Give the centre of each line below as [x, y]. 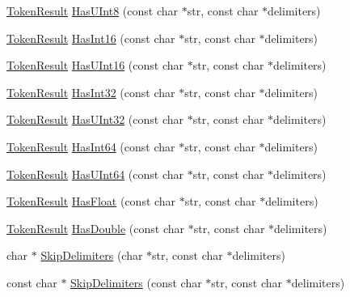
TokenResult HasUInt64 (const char [95, 174]
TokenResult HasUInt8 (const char [93, 11]
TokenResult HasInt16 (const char [91, 38]
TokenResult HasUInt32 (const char [95, 119]
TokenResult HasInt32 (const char [91, 92]
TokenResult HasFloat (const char [91, 201]
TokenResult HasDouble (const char [95, 228]
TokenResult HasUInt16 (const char [95, 65]
